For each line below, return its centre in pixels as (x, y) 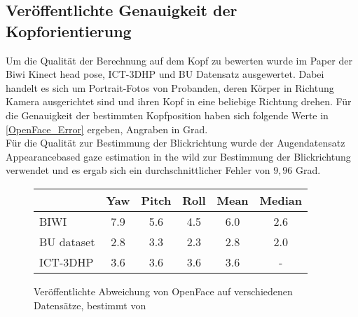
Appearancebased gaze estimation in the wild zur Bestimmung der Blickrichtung (178, 156)
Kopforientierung (69, 31)
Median (281, 200)
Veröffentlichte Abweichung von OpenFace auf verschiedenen (163, 291)
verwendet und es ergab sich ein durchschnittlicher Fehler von (138, 170)
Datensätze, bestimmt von (90, 305)
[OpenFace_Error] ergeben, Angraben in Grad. (107, 129)
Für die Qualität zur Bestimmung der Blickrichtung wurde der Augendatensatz (175, 143)
